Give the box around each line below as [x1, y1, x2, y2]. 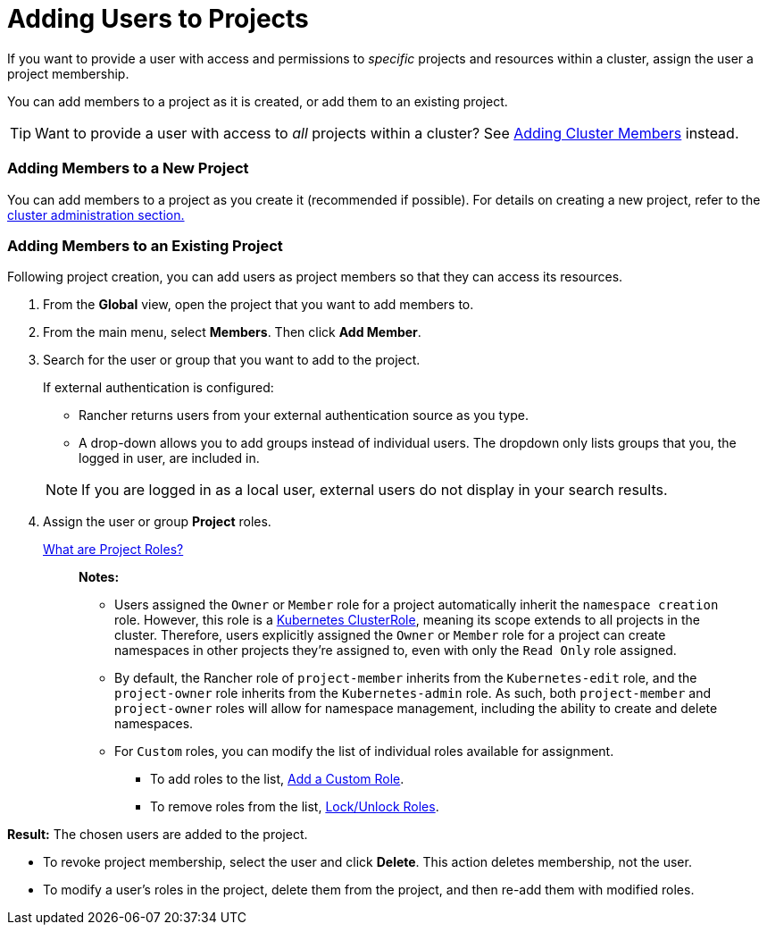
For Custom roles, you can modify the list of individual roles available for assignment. [114, 743, 614, 760]
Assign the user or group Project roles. [43, 514, 271, 530]
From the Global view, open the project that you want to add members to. [43, 297, 474, 313]
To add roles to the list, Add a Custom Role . [150, 771, 404, 787]
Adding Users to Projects [7, 4, 309, 34]
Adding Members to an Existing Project [7, 236, 283, 255]
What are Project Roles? [43, 542, 184, 558]
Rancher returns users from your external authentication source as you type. [79, 407, 529, 424]
